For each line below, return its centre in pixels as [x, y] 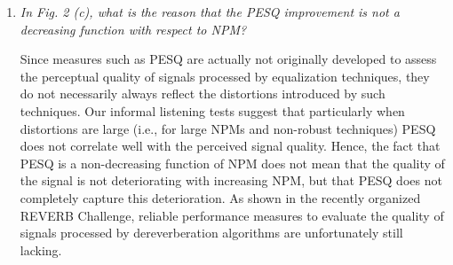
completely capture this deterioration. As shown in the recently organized [220, 197]
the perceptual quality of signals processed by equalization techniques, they [225, 76]
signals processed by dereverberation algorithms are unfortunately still [211, 233]
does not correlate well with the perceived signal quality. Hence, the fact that [230, 146]
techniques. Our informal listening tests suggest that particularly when [212, 110]
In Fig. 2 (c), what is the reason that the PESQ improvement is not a [210, 12]
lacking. [41, 249]
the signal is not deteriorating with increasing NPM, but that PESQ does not [231, 180]
